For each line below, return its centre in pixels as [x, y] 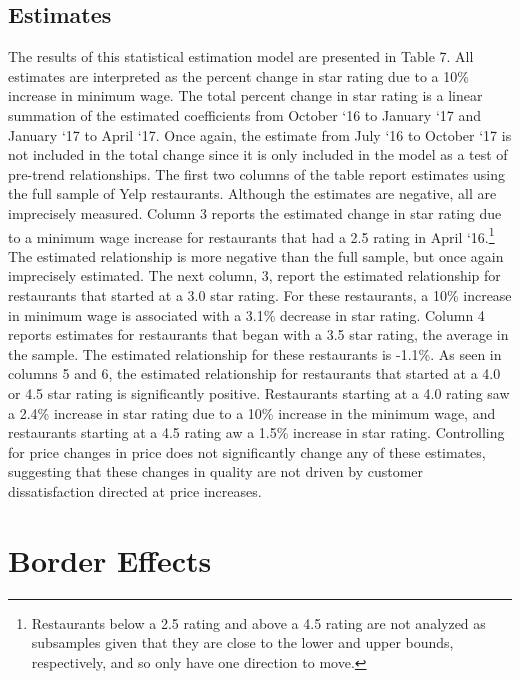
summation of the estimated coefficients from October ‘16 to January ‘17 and [245, 114]
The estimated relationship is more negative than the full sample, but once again [256, 255]
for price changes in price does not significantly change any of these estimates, [247, 451]
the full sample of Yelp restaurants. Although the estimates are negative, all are [252, 193]
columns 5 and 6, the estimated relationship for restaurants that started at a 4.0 [254, 373]
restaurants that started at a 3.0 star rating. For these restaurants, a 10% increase [260, 294]
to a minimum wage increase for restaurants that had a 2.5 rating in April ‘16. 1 [251, 235]
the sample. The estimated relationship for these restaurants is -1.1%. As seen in [255, 353]
